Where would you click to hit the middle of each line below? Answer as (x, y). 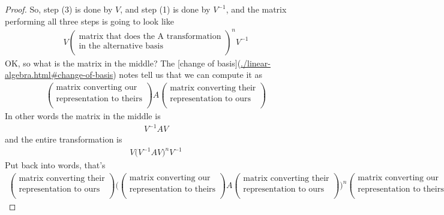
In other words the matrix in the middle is (83, 116)
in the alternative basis (121, 46)
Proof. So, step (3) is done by (59, 9)
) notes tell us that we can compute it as (187, 75)
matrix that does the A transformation (150, 37)
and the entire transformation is (64, 139)
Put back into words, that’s (55, 165)
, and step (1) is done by (165, 9)
